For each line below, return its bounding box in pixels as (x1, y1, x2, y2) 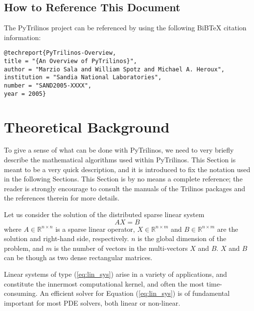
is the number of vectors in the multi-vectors (54, 243, 188, 253)
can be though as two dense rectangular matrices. (4, 252, 153, 263)
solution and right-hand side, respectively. (4, 233, 129, 244)
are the (217, 223, 238, 234)
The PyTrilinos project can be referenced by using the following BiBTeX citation (4, 22, 247, 33)
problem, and (4, 243, 44, 253)
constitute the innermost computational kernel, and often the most (4, 278, 205, 289)
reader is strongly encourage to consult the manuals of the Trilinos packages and (4, 183, 245, 193)
